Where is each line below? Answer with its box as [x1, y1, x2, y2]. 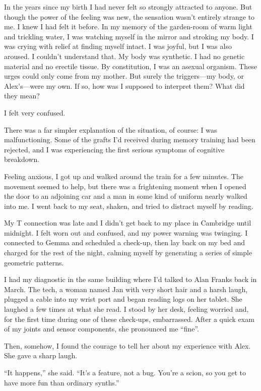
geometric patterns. [4, 257, 64, 267]
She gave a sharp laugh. [4, 350, 78, 361]
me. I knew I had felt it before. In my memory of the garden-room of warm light [4, 21, 252, 32]
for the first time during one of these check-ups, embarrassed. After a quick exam [4, 313, 254, 324]
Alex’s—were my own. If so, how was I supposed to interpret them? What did [4, 80, 245, 91]
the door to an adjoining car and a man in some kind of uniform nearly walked [4, 191, 247, 201]
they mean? [4, 90, 40, 101]
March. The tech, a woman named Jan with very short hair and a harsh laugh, [4, 284, 248, 294]
